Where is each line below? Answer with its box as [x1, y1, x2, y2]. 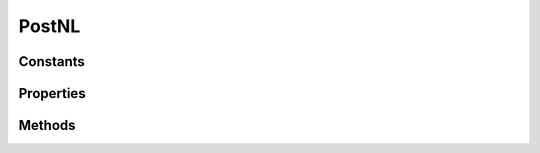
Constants [18, 53, 85, 70]
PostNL [18, 15, 81, 37]
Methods [18, 117, 76, 134]
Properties [18, 85, 86, 102]
